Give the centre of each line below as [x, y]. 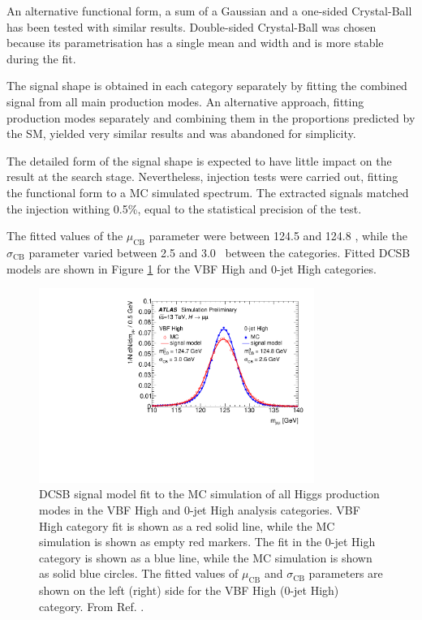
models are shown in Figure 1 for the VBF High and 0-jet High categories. [192, 268]
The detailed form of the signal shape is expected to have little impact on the [199, 160]
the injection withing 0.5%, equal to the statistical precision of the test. [184, 208]
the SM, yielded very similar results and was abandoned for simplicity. [181, 133]
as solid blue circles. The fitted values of [139, 573]
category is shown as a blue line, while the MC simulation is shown [206, 557]
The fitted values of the [65, 236]
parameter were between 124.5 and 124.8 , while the [278, 236]
